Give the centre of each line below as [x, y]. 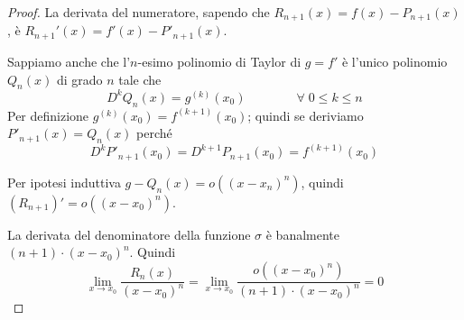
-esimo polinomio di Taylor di [219, 61]
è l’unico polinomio [394, 61]
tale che [140, 79]
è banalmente [303, 234]
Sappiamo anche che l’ [69, 61]
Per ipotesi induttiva [64, 182]
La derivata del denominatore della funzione [129, 234]
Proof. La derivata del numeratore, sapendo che [139, 12]
